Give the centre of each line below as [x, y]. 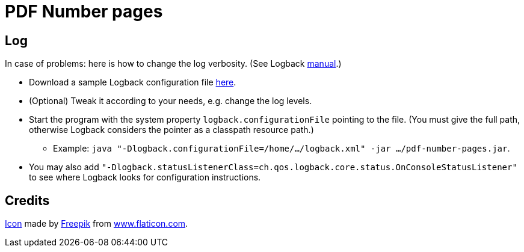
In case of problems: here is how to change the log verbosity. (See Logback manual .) [173, 64]
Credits [27, 200]
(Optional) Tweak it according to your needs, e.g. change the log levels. [171, 101]
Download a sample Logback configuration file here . [133, 82]
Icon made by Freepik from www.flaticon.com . [97, 224]
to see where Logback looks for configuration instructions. [145, 177]
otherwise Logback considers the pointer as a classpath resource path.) [171, 130]
